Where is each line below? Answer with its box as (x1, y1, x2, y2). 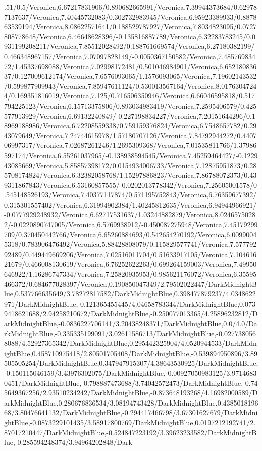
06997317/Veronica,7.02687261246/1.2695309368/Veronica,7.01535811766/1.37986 (4, 140, 257, 151)
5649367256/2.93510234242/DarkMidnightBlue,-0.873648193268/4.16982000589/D (4, 387, 258, 398)
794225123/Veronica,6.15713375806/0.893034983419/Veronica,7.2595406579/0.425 (4, 100, 257, 111)
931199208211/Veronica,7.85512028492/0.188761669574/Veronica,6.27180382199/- (4, 41, 257, 52)
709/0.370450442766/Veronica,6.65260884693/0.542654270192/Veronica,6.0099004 (4, 229, 257, 239)
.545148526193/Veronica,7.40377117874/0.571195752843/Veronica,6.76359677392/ (4, 189, 257, 200)
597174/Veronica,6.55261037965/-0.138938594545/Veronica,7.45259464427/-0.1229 (4, 149, 258, 160)
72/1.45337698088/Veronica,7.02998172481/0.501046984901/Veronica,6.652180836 (4, 61, 257, 71)
